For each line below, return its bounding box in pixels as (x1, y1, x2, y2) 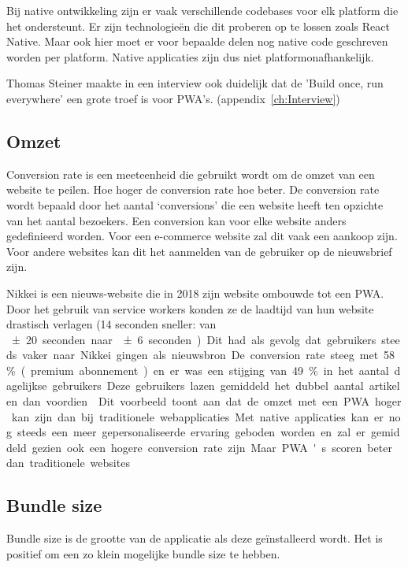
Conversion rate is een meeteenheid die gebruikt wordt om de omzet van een (6, 165, 375, 182)
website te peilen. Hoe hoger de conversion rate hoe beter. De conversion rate (6, 181, 380, 198)
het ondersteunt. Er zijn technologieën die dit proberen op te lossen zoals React (6, 17, 390, 34)
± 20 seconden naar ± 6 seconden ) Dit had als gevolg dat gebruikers (11, 331, 376, 347)
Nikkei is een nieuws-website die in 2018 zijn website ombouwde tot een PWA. (6, 284, 384, 301)
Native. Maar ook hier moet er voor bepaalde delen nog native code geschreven (6, 33, 388, 50)
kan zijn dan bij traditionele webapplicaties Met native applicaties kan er (11, 408, 384, 424)
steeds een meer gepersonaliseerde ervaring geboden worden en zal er (17, 424, 365, 440)
